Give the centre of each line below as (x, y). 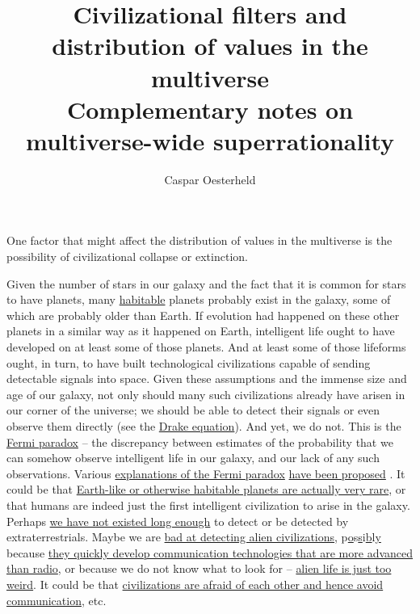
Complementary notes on (210, 109)
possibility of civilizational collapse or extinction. (127, 257)
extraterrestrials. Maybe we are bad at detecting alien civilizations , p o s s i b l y (194, 537)
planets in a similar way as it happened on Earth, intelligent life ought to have (201, 331)
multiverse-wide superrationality (210, 140)
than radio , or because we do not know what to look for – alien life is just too (199, 568)
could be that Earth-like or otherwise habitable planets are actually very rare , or (206, 489)
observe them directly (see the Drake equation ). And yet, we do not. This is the (204, 426)
